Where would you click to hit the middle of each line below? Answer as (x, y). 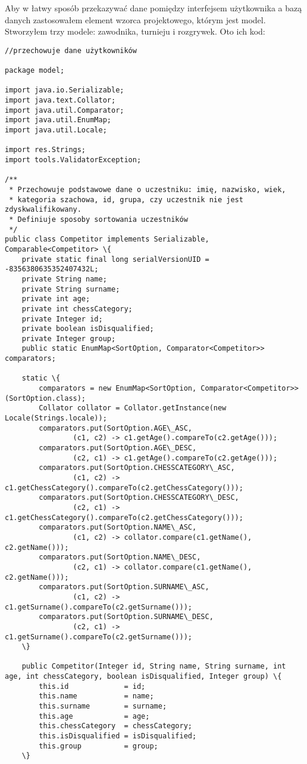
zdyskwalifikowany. (43, 210)
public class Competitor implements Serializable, (107, 239)
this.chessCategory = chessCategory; (115, 726)
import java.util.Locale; (56, 130)
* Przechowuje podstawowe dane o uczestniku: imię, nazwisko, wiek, (148, 189)
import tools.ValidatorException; (73, 160)
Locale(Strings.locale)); (56, 418)
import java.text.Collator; (60, 100)
